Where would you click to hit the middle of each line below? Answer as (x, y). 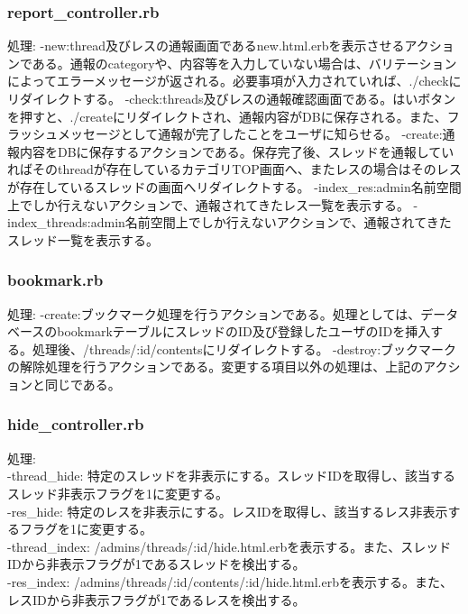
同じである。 (83, 384)
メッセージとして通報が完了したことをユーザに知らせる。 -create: (250, 134)
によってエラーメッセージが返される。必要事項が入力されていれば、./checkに (234, 81)
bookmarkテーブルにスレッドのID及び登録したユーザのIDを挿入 (244, 331)
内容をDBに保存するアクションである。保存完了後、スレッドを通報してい (237, 151)
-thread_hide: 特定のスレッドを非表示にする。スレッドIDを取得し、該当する (231, 476)
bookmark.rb (55, 280)
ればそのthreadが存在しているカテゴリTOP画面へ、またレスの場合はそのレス (234, 169)
